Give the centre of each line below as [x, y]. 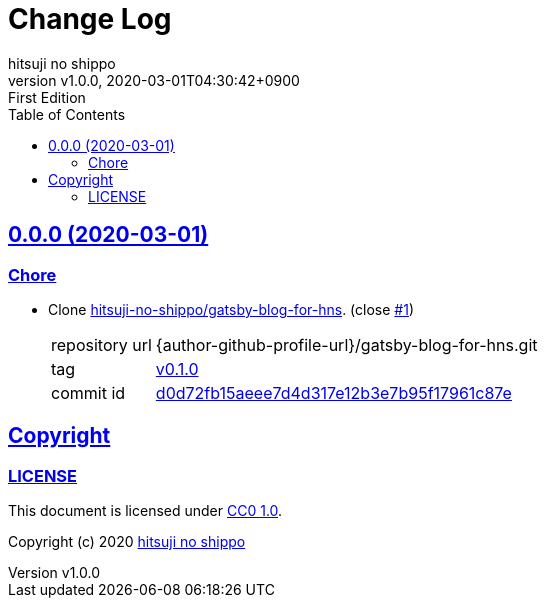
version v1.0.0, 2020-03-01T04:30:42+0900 [154, 80]
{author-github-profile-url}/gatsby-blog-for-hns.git [346, 344]
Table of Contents [67, 114]
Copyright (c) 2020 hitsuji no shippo [127, 542]
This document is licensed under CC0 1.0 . [145, 511]
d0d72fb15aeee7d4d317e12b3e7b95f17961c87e [333, 392]
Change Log [90, 19]
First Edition [47, 97]
